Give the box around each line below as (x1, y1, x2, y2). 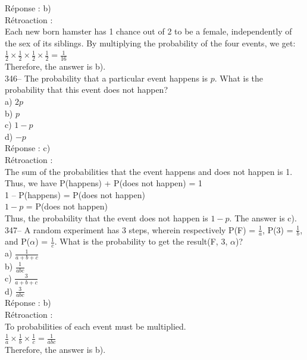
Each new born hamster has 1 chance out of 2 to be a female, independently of (5, 25, 292, 37)
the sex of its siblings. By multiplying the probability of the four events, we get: (5, 36, 296, 49)
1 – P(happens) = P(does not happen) (5, 188, 145, 201)
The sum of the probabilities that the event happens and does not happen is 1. (5, 165, 293, 177)
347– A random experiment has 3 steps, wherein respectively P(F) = (5, 223, 256, 236)
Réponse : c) (5, 142, 51, 154)
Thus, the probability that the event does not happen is (5, 211, 208, 224)
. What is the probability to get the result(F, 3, (54, 235, 228, 248)
